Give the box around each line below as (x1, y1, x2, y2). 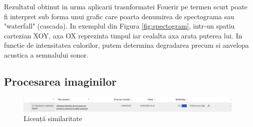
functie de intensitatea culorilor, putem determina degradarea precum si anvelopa (4, 40, 249, 50)
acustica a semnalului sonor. (4, 49, 89, 60)
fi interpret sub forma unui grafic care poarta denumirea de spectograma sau (4, 11, 234, 21)
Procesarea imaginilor (4, 73, 117, 89)
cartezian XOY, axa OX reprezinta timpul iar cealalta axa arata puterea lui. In (4, 30, 242, 40)
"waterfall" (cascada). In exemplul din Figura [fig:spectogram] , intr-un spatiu (4, 21, 235, 31)
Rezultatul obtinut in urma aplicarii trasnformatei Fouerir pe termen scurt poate (4, 1, 248, 11)
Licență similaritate (24, 113, 82, 124)
